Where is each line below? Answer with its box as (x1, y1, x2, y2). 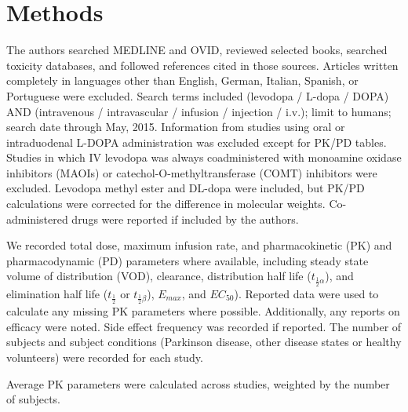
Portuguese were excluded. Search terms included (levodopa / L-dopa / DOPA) (6, 87, 389, 104)
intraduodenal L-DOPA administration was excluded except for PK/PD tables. (6, 133, 387, 150)
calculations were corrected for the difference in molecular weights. (6, 195, 326, 212)
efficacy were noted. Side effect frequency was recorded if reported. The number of (6, 318, 402, 334)
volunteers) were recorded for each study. (6, 349, 203, 366)
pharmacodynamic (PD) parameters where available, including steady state (6, 252, 369, 268)
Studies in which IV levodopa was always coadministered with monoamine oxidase (6, 149, 402, 166)
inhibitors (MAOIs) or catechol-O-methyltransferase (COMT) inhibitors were (6, 164, 377, 180)
